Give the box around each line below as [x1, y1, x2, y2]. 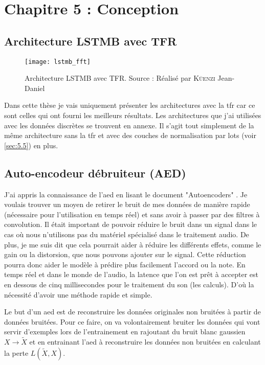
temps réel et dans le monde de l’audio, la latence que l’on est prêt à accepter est [4, 269, 258, 280]
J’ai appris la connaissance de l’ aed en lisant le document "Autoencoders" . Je [4, 189, 248, 199]
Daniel [25, 82, 45, 93]
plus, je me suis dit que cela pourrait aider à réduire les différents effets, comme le [4, 239, 261, 249]
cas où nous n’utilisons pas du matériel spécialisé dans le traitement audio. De [4, 229, 249, 239]
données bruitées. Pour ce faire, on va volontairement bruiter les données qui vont [4, 316, 260, 327]
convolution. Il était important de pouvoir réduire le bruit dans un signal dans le [4, 219, 257, 230]
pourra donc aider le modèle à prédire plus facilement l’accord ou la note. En [4, 259, 246, 269]
